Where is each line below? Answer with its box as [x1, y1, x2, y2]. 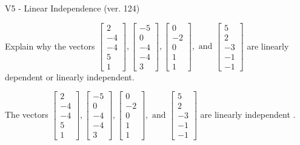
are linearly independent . [200, 108, 296, 120]
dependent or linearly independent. [5, 70, 135, 83]
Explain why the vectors [5, 39, 95, 52]
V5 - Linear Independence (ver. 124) [5, 2, 140, 14]
